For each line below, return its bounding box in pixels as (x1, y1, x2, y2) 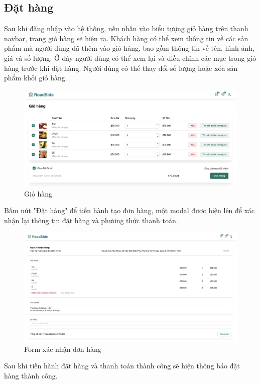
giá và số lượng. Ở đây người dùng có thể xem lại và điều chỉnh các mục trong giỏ (4, 52, 256, 63)
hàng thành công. (4, 370, 58, 380)
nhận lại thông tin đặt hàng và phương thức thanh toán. (4, 215, 178, 226)
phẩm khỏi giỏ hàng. (4, 72, 67, 83)
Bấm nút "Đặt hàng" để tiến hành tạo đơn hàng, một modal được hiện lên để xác (4, 205, 255, 216)
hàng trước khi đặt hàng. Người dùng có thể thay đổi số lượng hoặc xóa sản (4, 62, 238, 73)
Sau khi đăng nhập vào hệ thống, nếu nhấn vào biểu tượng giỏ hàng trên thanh (4, 23, 248, 34)
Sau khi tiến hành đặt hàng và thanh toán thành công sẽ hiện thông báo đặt (4, 360, 240, 371)
